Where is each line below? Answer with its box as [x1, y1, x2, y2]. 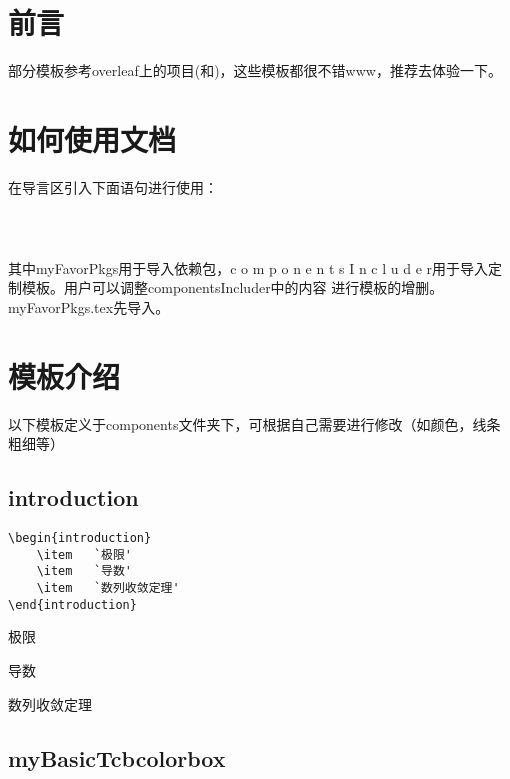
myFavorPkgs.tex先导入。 [8, 296, 170, 317]
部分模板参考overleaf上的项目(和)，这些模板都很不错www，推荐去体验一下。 [8, 60, 502, 81]
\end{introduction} [8, 597, 137, 612]
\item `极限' [36, 547, 133, 562]
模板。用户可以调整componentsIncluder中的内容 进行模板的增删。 [21, 277, 444, 298]
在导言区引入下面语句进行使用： [8, 176, 218, 197]
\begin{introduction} [8, 531, 152, 546]
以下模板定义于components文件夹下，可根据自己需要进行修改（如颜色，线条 [8, 413, 501, 434]
